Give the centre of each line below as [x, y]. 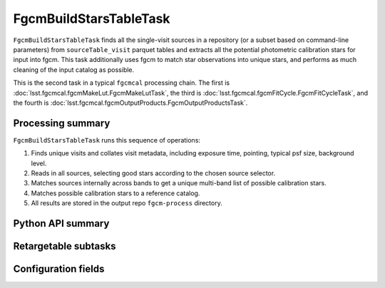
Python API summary [61, 223]
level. [39, 163]
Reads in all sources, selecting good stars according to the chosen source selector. [153, 173]
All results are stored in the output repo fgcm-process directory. [127, 203]
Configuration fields [59, 268]
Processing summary [62, 123]
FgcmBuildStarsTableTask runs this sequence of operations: [107, 140]
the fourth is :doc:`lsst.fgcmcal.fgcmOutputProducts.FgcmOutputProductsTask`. [130, 103]
